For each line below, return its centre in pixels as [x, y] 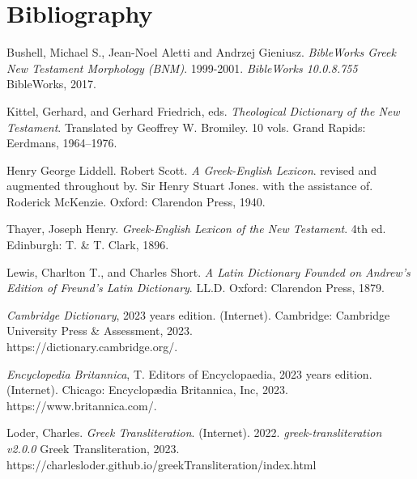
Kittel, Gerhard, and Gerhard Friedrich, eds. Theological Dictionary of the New [203, 110]
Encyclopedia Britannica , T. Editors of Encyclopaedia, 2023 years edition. [189, 373]
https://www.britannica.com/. [82, 405]
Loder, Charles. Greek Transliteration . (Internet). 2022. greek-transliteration [194, 432]
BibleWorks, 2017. [51, 84]
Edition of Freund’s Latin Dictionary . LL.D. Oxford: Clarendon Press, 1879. [196, 288]
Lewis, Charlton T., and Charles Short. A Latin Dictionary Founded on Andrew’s [208, 271]
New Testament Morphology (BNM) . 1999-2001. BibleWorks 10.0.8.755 [182, 68]
